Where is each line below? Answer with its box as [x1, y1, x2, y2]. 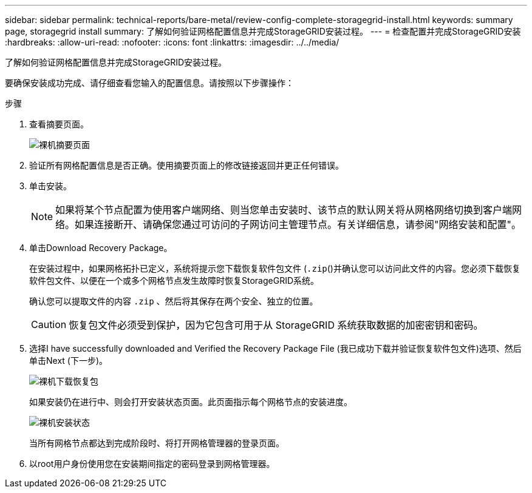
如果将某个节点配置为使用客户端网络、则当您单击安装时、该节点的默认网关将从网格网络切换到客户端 [55, 204, 513, 216]
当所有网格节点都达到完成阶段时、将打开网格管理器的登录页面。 [29, 438, 284, 448]
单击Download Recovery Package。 [29, 243, 172, 253]
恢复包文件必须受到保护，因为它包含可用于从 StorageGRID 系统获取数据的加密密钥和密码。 [69, 319, 483, 331]
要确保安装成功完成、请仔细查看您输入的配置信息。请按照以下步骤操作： [5, 78, 294, 88]
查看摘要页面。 [29, 119, 89, 129]
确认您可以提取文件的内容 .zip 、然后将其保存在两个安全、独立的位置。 [29, 296, 318, 306]
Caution [31, 318, 67, 330]
